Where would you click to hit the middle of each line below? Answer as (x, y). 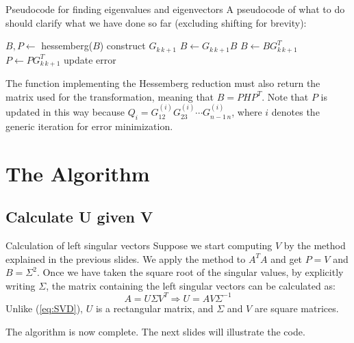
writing (21, 285)
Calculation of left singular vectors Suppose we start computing (139, 245)
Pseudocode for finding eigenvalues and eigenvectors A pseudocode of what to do (175, 9)
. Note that (285, 96)
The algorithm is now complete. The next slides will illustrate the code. (155, 331)
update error (90, 59)
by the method (315, 245)
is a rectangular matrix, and (154, 308)
